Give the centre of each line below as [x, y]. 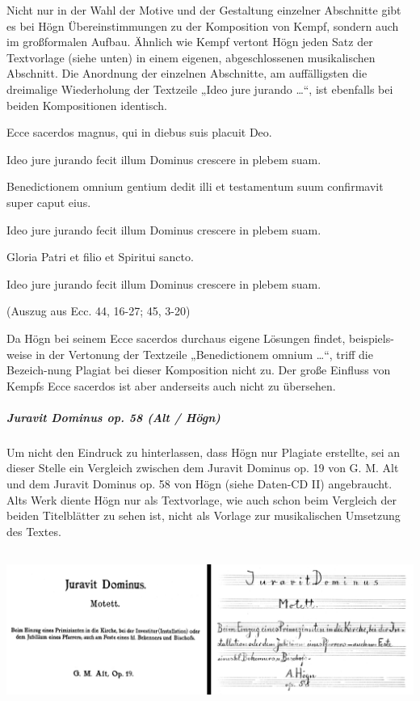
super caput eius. [49, 202]
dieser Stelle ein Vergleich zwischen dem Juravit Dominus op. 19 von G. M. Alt [203, 468]
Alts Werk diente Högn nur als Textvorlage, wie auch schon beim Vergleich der [202, 499]
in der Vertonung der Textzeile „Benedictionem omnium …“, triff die [204, 354]
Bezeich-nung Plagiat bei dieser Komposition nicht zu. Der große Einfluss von [199, 370]
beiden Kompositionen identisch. [87, 105]
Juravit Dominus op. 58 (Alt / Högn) [113, 417]
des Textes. [34, 531]
